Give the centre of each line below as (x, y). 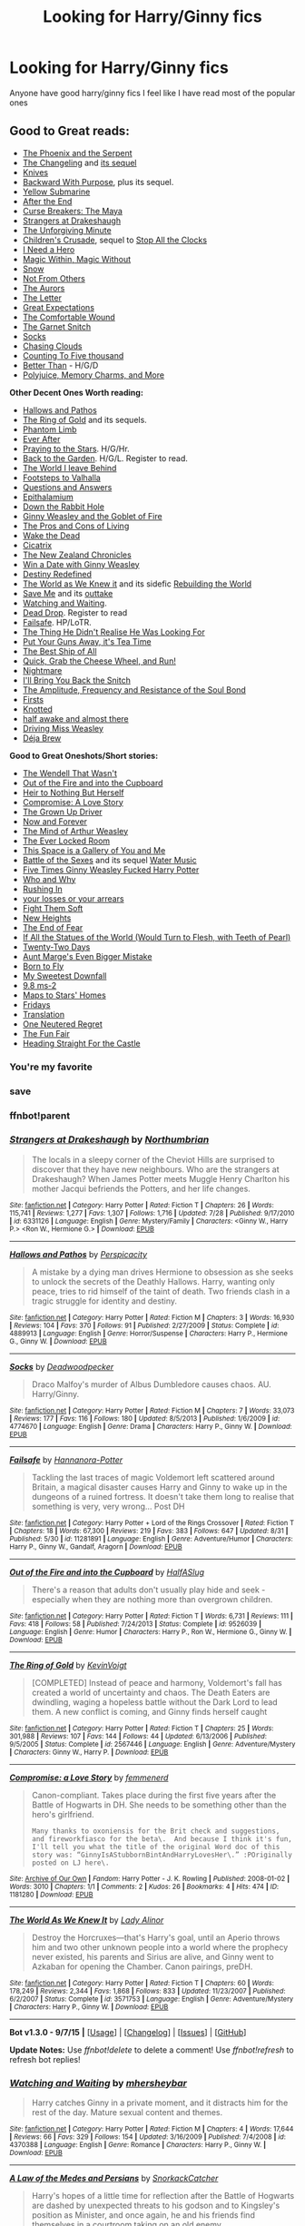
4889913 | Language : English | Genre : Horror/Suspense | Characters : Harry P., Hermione (149, 1333)
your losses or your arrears (73, 898)
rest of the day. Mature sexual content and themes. (127, 2113)
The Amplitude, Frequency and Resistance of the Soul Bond (134, 689)
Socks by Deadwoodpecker (62, 1366)
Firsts (33, 699)
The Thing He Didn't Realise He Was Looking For (114, 632)
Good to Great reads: (69, 131)
